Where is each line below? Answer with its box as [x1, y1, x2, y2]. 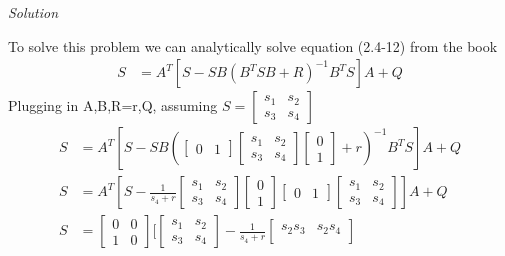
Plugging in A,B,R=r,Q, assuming [8, 95, 218, 116]
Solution [8, 2, 59, 22]
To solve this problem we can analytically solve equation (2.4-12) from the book [8, 35, 498, 56]
